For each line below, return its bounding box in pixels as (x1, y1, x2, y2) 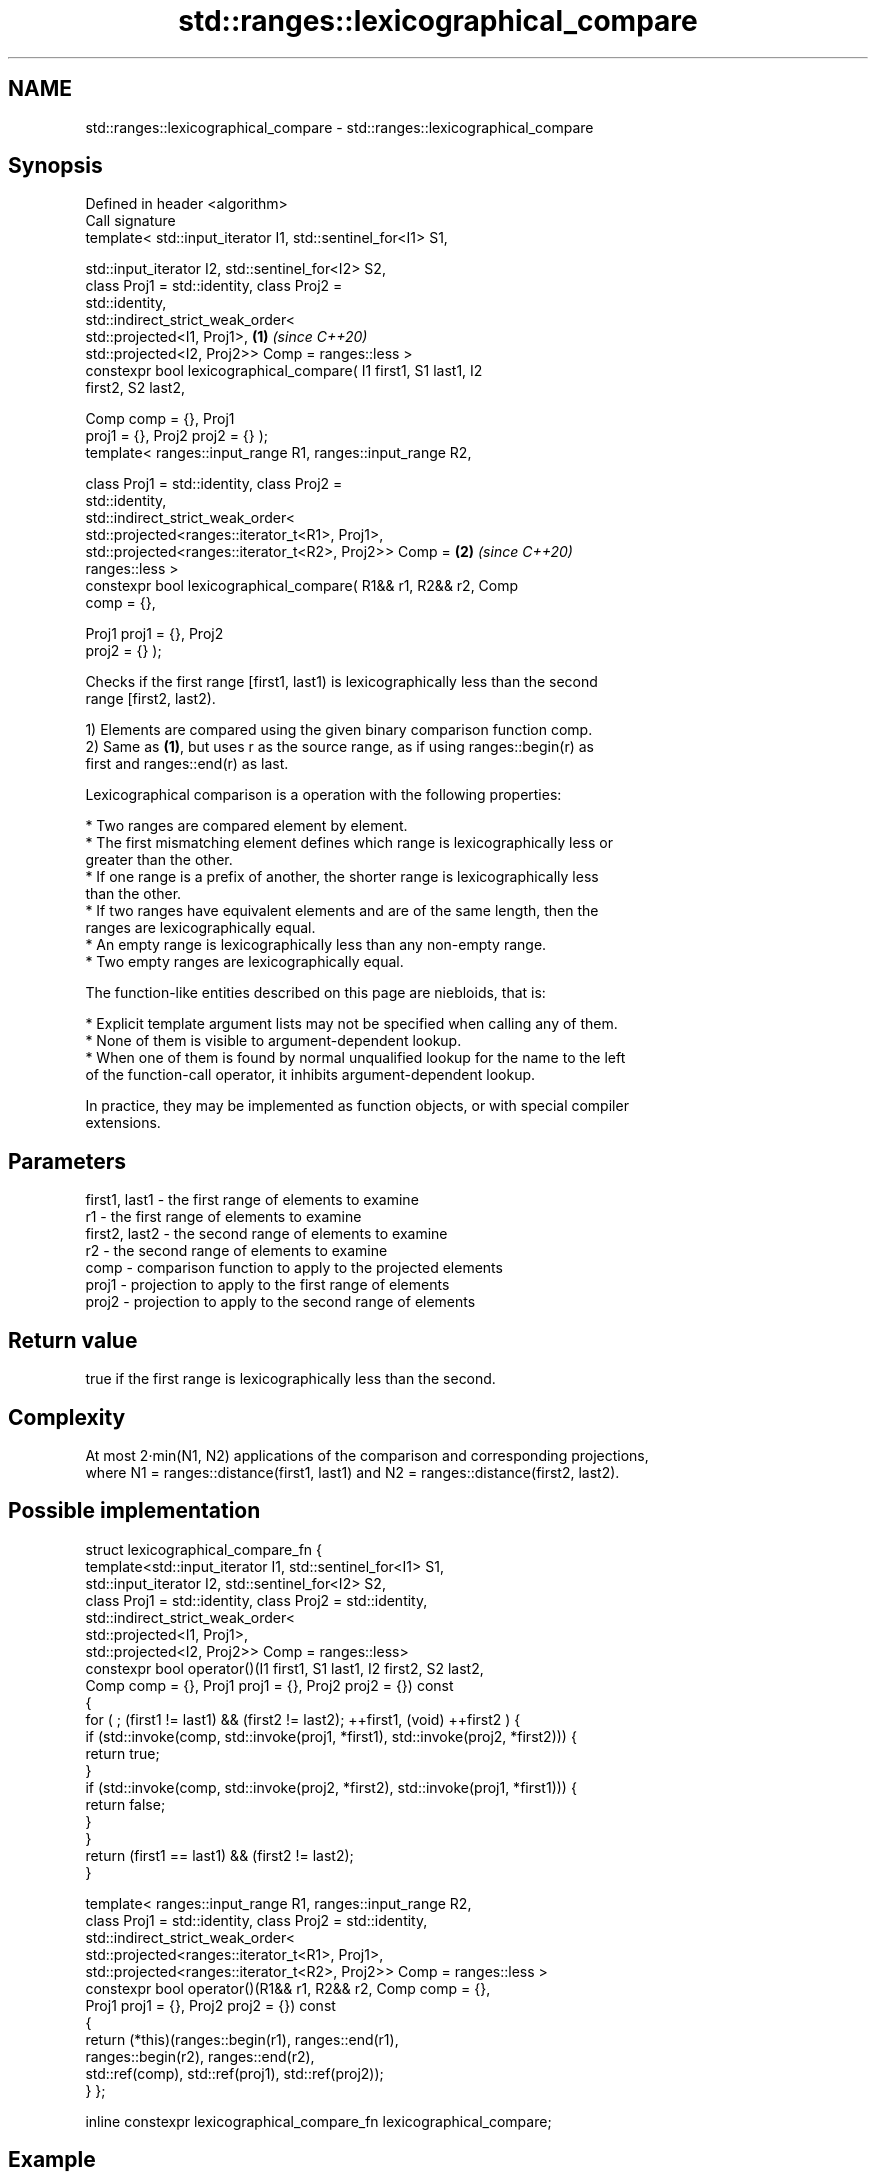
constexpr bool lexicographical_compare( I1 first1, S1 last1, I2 (85, 362, 483, 380)
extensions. (85, 1114, 161, 1132)
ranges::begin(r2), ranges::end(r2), (85, 2047, 315, 2065)
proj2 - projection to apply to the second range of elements (85, 1293, 476, 1311)
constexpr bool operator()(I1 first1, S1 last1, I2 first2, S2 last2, (85, 1659, 484, 1677)
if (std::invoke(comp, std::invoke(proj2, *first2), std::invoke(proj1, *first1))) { (85, 1778, 577, 1796)
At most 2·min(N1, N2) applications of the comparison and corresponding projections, (85, 1446, 649, 1464)
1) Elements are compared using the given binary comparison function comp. (85, 721, 593, 739)
